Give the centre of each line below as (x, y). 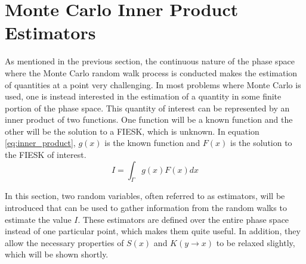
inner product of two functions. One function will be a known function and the (149, 119)
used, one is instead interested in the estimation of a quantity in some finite (143, 96)
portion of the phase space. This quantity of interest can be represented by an (147, 108)
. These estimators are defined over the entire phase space (183, 219)
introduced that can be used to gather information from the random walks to (146, 208)
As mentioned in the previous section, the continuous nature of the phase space (150, 61)
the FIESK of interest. (46, 155)
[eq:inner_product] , (40, 143)
